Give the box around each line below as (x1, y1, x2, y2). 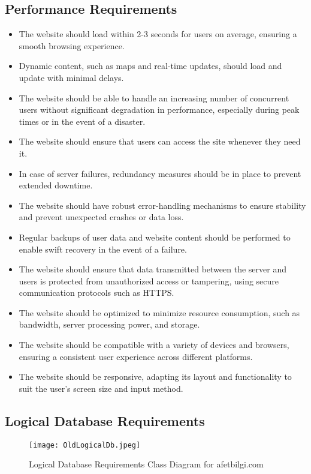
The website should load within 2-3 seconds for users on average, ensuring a (19, 28, 297, 40)
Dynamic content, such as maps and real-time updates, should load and (19, 59, 282, 72)
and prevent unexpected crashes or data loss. (19, 211, 184, 223)
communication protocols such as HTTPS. (19, 286, 174, 299)
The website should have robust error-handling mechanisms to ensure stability (19, 199, 306, 211)
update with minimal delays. (19, 71, 124, 83)
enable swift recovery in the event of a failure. (19, 242, 187, 255)
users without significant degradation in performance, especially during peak (19, 103, 300, 116)
